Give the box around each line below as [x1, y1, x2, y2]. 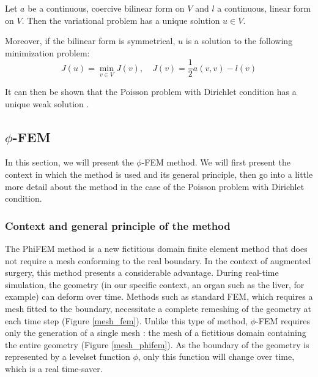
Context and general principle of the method [5, 218, 231, 233]
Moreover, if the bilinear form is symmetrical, [5, 34, 176, 47]
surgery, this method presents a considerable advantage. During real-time [5, 266, 279, 279]
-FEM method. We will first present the [141, 156, 290, 169]
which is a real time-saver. [5, 362, 103, 375]
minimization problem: [5, 46, 90, 59]
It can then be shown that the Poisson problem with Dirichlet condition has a [5, 85, 297, 98]
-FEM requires [256, 314, 310, 327]
